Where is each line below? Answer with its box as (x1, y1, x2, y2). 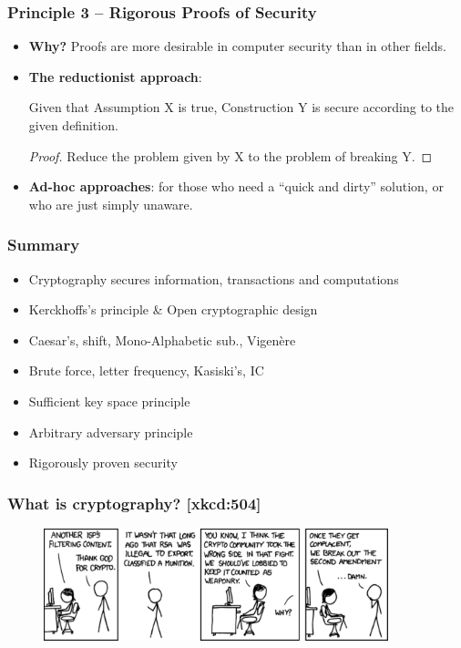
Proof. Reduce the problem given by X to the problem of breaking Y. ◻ (28, 146, 433, 165)
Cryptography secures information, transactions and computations (28, 269, 399, 288)
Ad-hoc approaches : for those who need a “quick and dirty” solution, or (28, 177, 444, 196)
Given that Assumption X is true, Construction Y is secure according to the (28, 98, 454, 117)
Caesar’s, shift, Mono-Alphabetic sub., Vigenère (28, 330, 296, 349)
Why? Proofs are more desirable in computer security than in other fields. (28, 36, 446, 56)
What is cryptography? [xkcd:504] (7, 491, 261, 514)
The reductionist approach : (28, 67, 202, 86)
